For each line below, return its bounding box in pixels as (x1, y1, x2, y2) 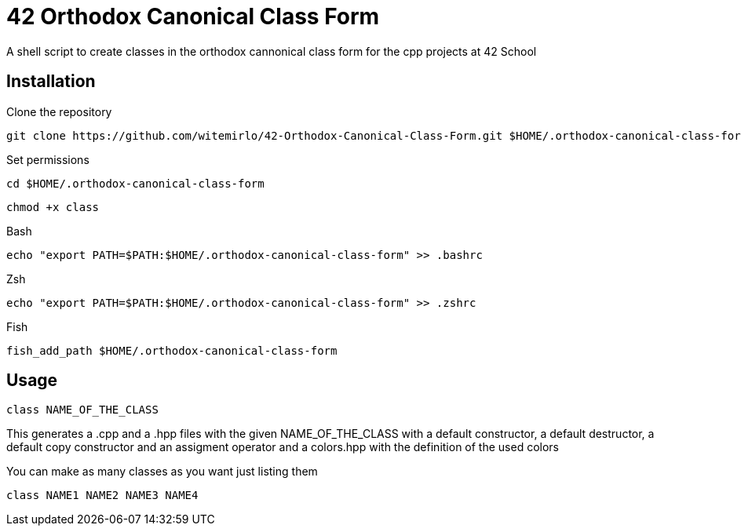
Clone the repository (6, 104, 112, 118)
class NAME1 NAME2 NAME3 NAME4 (6, 489, 199, 502)
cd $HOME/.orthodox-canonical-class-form (6, 177, 265, 190)
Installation (6, 71, 96, 92)
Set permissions (6, 152, 89, 166)
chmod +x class (6, 200, 100, 213)
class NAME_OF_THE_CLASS (6, 403, 159, 417)
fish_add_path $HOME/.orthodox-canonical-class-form (6, 344, 338, 357)
